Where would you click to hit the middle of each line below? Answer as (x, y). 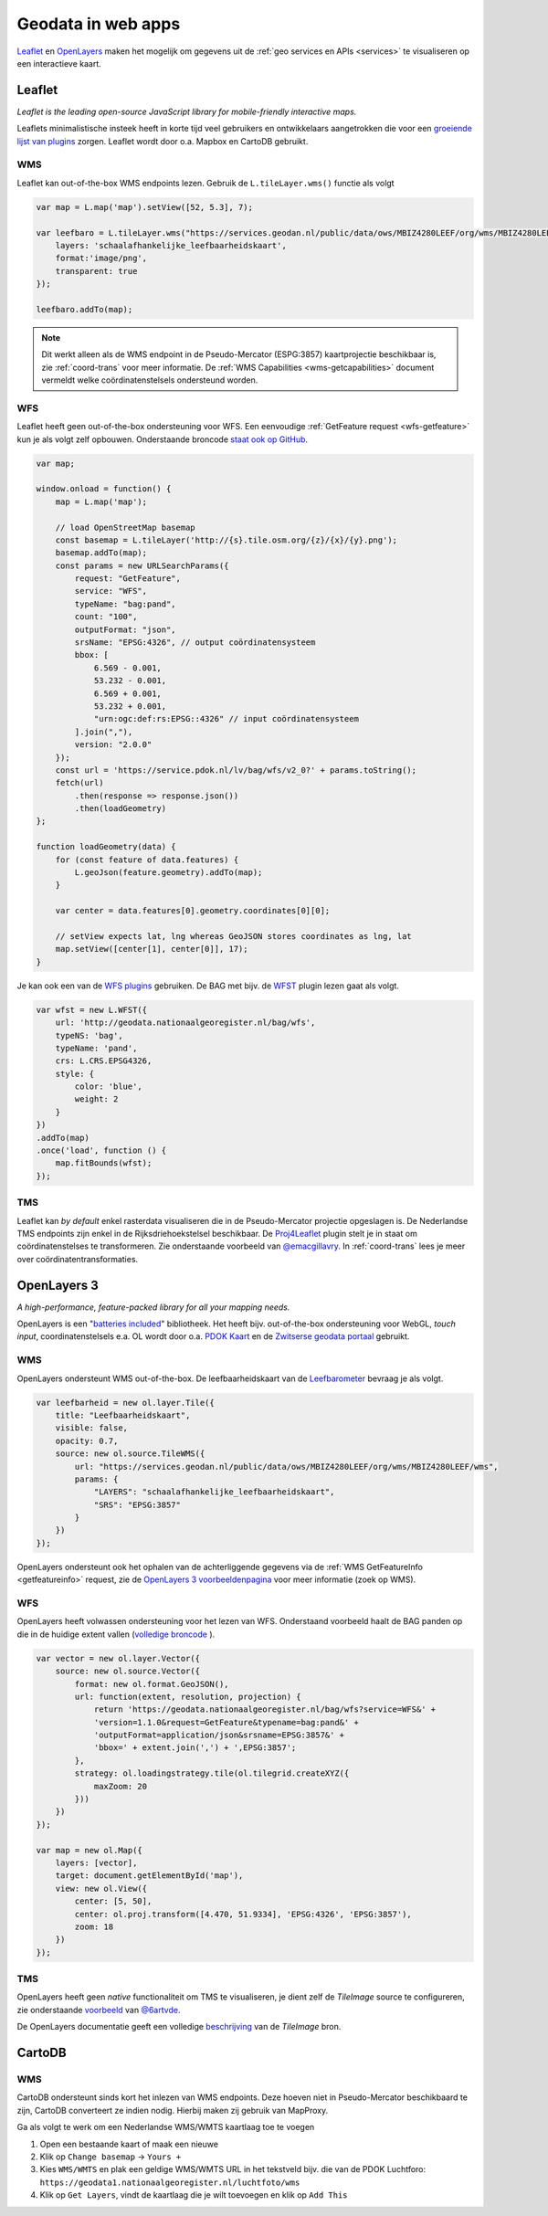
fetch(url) (79, 783)
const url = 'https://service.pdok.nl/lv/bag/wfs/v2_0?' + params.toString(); (236, 770)
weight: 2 (96, 1099)
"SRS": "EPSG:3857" (137, 1504)
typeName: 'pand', (96, 1048)
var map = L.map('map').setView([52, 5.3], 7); (144, 207)
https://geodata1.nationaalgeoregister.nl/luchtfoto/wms (170, 2182)
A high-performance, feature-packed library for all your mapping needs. (153, 1307)
